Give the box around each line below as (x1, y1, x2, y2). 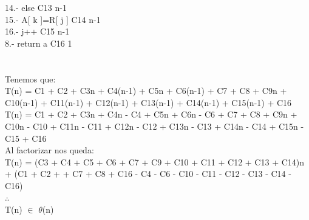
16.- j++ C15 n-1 (5, 25, 70, 38)
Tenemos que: (5, 72, 56, 85)
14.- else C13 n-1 (5, 1, 67, 13)
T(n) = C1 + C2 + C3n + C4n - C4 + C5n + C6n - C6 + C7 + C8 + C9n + (5, 108, 297, 121)
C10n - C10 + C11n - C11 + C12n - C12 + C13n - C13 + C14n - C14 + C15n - (5, 119, 304, 132)
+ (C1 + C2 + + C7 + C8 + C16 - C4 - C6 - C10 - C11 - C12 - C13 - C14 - (5, 167, 291, 180)
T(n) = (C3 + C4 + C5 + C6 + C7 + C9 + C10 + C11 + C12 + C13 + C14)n (5, 155, 305, 168)
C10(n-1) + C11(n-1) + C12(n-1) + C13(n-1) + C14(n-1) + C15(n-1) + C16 (5, 96, 292, 108)
